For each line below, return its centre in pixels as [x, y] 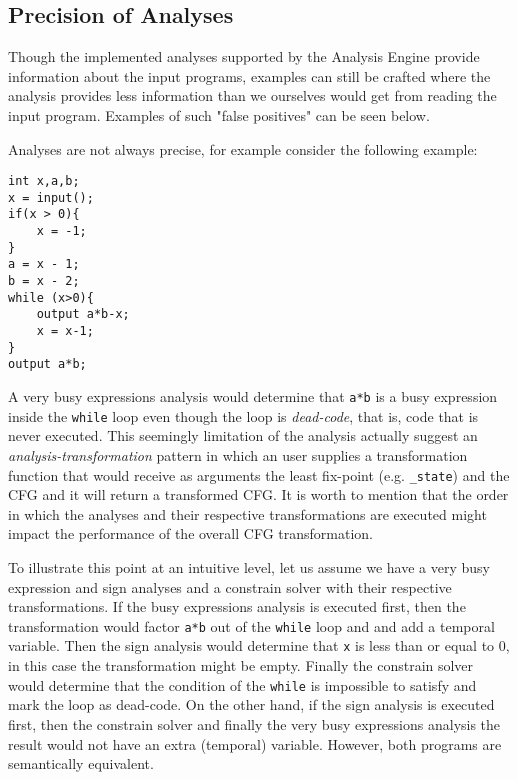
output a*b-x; [83, 314]
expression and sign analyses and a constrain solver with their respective [230, 586]
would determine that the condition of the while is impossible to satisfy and [242, 684]
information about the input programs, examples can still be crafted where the [249, 75]
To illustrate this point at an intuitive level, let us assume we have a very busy [249, 566]
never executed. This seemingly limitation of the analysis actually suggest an [243, 435]
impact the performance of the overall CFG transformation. [190, 533]
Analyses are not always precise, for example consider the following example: [243, 148]
